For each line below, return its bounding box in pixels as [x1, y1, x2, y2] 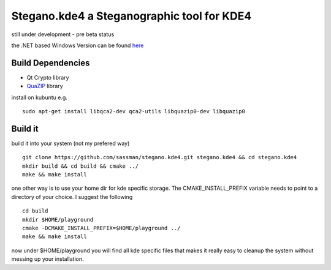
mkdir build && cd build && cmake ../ [22, 162, 139, 170]
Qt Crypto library [26, 73, 69, 81]
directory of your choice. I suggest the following [11, 193, 133, 200]
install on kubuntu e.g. [11, 94, 67, 101]
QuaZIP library [26, 83, 64, 90]
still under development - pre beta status [11, 31, 115, 38]
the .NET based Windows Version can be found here [11, 42, 144, 49]
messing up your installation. [11, 255, 84, 263]
